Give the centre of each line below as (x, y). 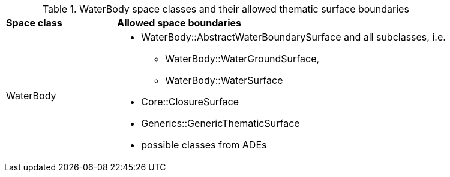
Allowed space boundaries (179, 23)
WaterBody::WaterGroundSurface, (242, 59)
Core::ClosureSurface (190, 102)
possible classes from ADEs (204, 145)
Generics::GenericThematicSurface (220, 123)
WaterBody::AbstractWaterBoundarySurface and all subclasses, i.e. (293, 37)
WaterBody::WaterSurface (224, 80)
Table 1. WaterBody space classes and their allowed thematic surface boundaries (226, 9)
